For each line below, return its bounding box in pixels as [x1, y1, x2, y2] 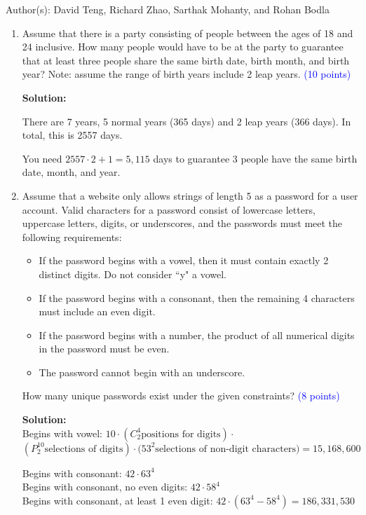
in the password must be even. [39, 341, 170, 356]
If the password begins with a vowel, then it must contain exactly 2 [39, 253, 329, 268]
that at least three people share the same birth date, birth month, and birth [22, 53, 350, 67]
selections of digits [44, 444, 123, 454]
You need [22, 151, 62, 165]
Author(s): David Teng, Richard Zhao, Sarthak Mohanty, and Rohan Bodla [6, 2, 330, 16]
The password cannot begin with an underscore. [39, 364, 245, 379]
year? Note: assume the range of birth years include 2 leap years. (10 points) [22, 67, 351, 81]
